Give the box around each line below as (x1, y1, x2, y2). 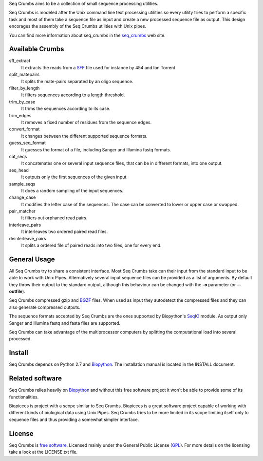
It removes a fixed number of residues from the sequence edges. (21, 119, 152, 125)
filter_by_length (9, 85, 40, 91)
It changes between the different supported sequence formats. (21, 133, 148, 139)
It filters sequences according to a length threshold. (21, 92, 125, 98)
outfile (9, 289, 23, 294)
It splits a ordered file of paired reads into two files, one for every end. (21, 242, 162, 249)
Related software (9, 374, 62, 383)
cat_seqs (9, 153, 27, 159)
